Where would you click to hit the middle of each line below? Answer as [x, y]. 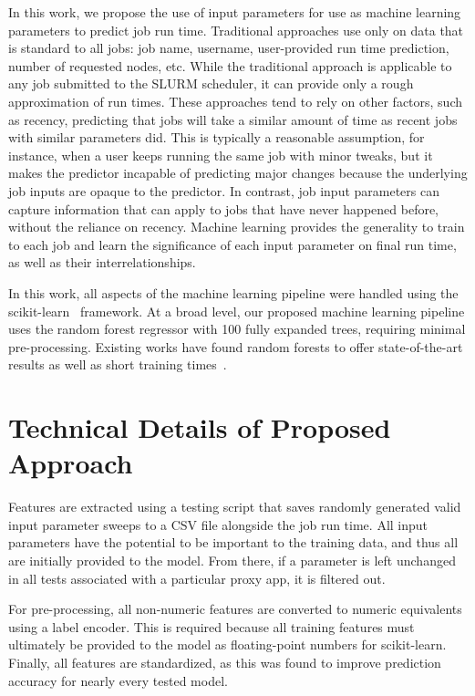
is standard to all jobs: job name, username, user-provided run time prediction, [229, 48]
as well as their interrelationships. [102, 262]
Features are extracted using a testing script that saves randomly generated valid [235, 507]
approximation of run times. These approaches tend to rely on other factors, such [236, 101]
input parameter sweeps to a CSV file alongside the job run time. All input [218, 524]
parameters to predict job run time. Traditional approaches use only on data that [236, 30]
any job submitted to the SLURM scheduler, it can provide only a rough [211, 83]
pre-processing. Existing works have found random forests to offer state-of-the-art [236, 346]
